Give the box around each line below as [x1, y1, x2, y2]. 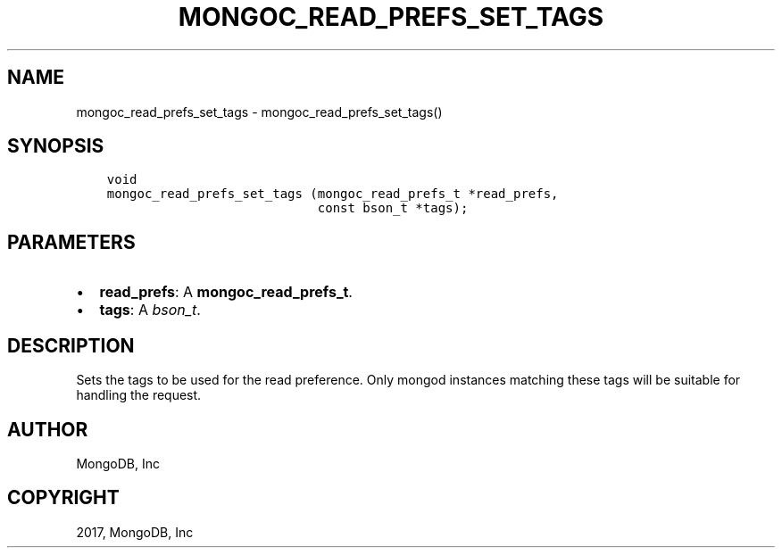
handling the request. [76, 387, 202, 403]
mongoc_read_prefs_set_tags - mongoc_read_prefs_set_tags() [76, 104, 443, 120]
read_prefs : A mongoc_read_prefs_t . [99, 283, 353, 302]
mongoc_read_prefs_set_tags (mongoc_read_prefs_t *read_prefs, [106, 186, 559, 202]
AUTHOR [7, 418, 88, 441]
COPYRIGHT [7, 486, 120, 509]
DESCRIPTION [7, 334, 135, 357]
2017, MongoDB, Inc [76, 524, 194, 540]
